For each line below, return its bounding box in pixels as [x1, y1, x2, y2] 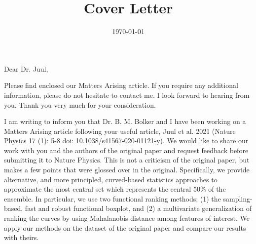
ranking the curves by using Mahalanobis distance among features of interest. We [4, 213, 250, 223]
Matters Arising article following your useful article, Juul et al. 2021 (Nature [4, 125, 236, 136]
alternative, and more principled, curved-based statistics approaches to [4, 174, 218, 184]
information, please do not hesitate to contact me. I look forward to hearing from [4, 89, 250, 100]
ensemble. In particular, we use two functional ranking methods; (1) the [4, 193, 221, 203]
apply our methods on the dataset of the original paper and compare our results [4, 222, 246, 233]
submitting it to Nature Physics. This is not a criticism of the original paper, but [4, 155, 250, 165]
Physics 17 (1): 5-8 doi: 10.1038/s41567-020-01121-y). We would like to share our [4, 135, 249, 146]
